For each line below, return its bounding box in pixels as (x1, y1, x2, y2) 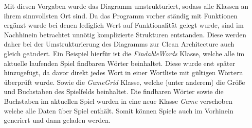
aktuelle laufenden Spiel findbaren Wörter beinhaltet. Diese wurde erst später (4, 58, 235, 68)
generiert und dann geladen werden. (4, 115, 111, 125)
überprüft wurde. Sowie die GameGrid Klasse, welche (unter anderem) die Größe (4, 77, 245, 87)
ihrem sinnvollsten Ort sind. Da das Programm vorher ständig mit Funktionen (4, 10, 237, 20)
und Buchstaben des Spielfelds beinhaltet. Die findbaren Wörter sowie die (4, 86, 224, 96)
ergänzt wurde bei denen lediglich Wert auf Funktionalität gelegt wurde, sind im (4, 20, 244, 30)
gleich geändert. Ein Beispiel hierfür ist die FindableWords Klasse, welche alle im (4, 48, 245, 58)
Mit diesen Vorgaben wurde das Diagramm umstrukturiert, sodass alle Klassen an (4, 1, 249, 11)
